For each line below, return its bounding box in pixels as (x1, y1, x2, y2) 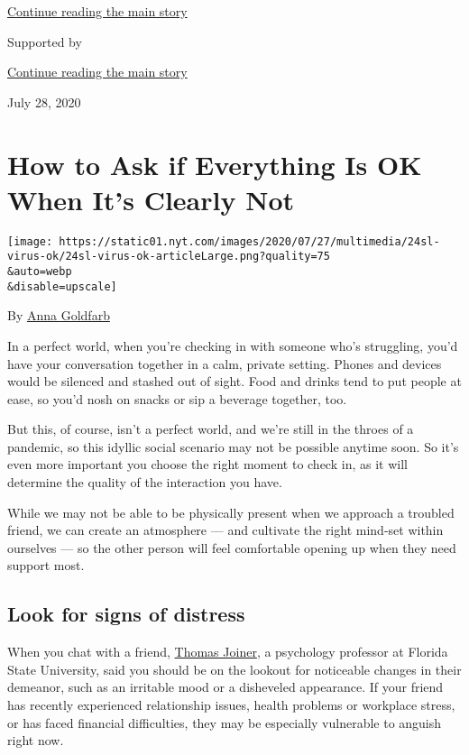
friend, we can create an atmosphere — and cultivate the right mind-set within (7, 520, 444, 539)
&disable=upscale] (7, 280, 117, 293)
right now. (7, 731, 64, 750)
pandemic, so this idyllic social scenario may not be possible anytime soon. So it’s (7, 437, 459, 456)
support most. (7, 556, 85, 575)
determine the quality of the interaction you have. (7, 473, 282, 492)
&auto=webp (7, 265, 72, 278)
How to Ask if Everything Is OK (7, 145, 422, 182)
